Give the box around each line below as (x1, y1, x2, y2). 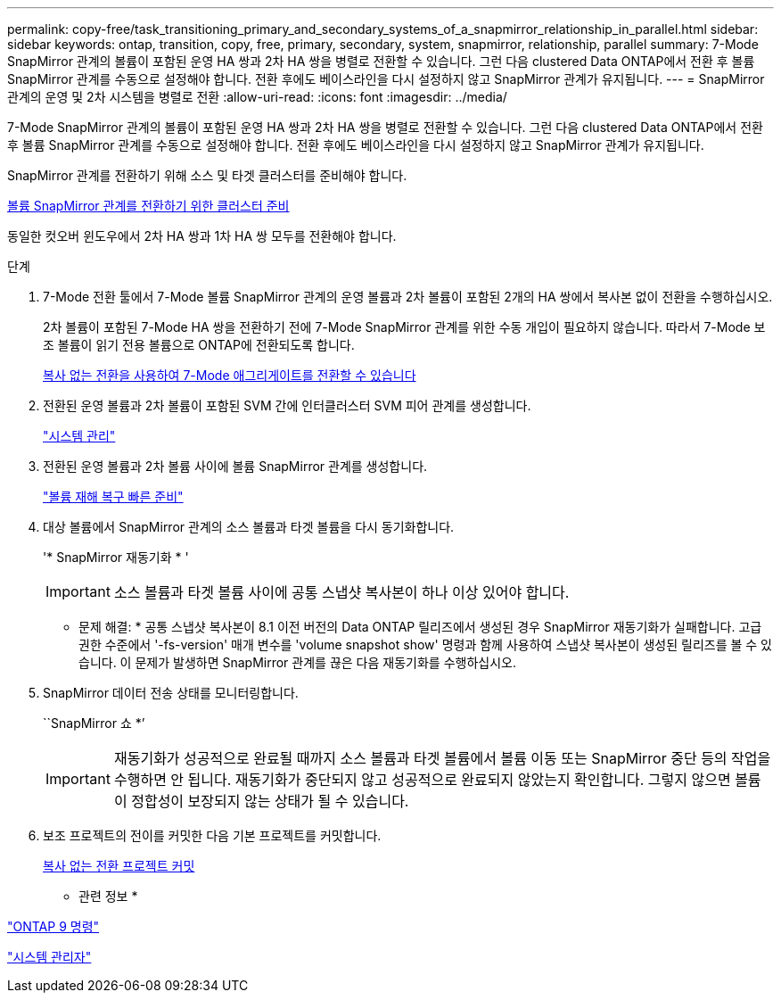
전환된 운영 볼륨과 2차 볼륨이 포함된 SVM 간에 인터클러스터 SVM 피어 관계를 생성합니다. (43, 398, 531, 413)
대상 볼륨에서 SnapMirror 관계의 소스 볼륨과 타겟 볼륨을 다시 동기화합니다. (43, 519, 455, 534)
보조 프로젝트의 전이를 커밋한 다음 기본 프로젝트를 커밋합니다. (43, 828, 382, 843)
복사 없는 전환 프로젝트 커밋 (43, 858, 195, 873)
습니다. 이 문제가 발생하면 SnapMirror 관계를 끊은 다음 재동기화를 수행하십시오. (78, 655, 516, 670)
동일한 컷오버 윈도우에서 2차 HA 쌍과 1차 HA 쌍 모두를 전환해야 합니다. (7, 228, 397, 244)
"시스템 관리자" (7, 949, 92, 964)
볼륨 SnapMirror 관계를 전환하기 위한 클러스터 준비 (7, 198, 290, 213)
